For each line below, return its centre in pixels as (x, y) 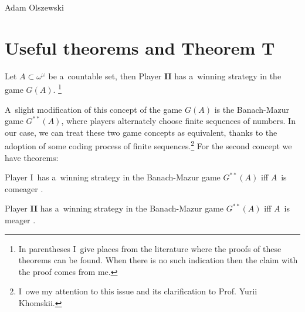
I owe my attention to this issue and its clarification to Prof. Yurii (138, 291)
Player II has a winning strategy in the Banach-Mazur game (114, 208)
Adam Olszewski (34, 7)
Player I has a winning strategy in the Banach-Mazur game (113, 177)
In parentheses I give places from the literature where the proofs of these (150, 248)
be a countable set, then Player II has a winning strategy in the (165, 76)
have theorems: (32, 157)
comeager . (24, 188)
